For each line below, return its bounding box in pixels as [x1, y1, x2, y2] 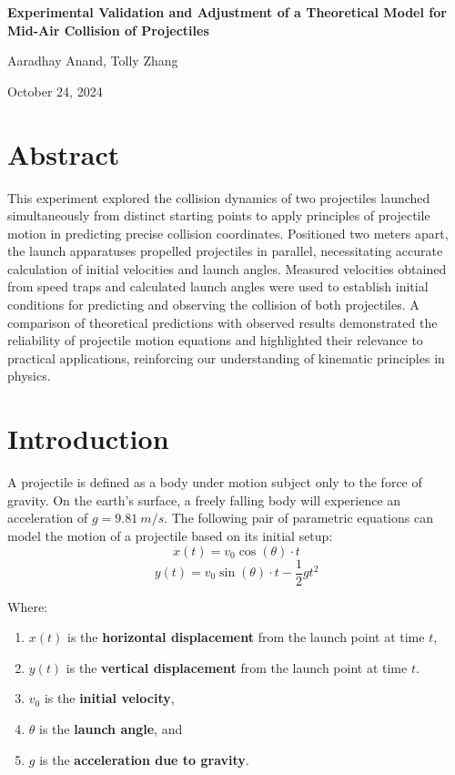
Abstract [7, 135, 120, 172]
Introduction [7, 420, 169, 457]
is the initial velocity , [44, 688, 175, 708]
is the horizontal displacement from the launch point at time [67, 627, 425, 647]
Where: [7, 597, 47, 616]
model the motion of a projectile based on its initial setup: [7, 525, 333, 545]
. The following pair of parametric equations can [164, 508, 433, 527]
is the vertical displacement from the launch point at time [66, 658, 408, 677]
